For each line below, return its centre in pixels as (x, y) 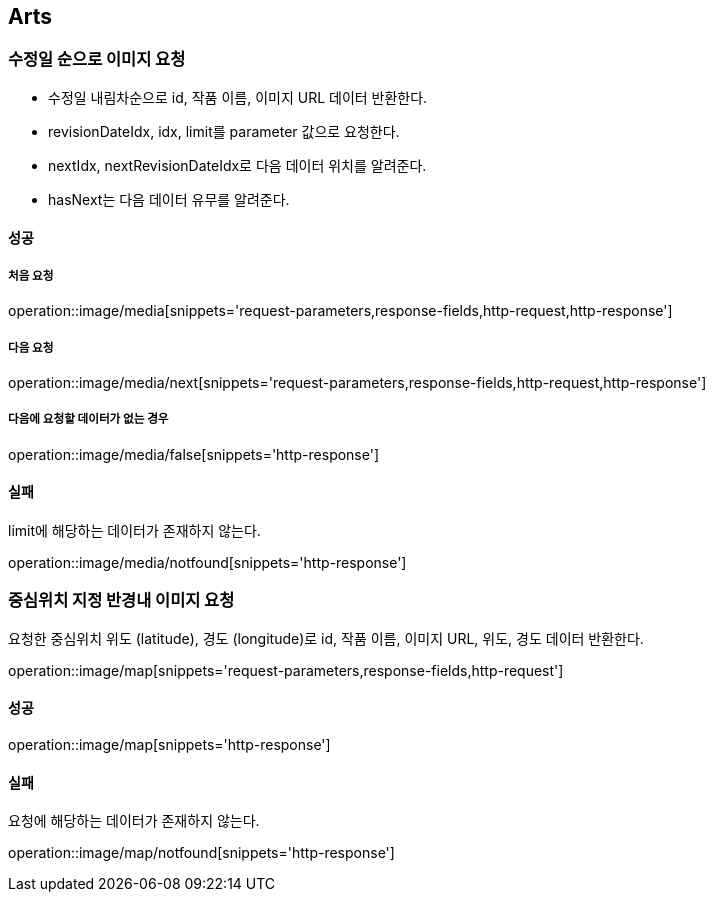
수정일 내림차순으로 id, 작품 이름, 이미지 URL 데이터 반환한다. (238, 97)
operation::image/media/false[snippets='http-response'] (194, 454)
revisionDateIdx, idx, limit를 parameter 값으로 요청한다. (224, 131)
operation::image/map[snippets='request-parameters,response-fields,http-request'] (286, 670)
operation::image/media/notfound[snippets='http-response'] (207, 562)
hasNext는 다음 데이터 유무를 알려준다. (169, 199)
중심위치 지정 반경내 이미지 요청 (121, 600)
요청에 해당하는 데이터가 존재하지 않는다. (134, 821)
